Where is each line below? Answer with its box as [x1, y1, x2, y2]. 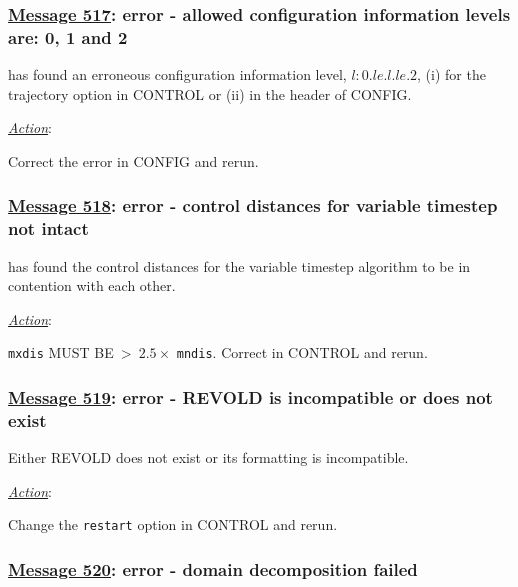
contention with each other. [8, 275, 176, 296]
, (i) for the [417, 64, 486, 85]
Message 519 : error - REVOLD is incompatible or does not [8, 385, 493, 410]
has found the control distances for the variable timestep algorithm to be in [8, 255, 471, 276]
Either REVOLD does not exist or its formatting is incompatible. [8, 447, 409, 468]
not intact [8, 216, 89, 241]
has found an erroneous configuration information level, [8, 64, 347, 85]
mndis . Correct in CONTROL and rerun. [176, 342, 428, 363]
